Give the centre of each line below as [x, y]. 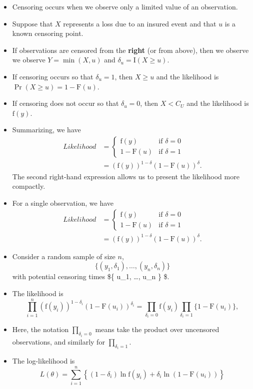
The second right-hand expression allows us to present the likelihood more [126, 176]
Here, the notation [40, 329]
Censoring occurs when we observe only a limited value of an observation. [125, 6]
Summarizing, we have [46, 130]
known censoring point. [48, 33]
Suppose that [32, 23]
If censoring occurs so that [53, 76]
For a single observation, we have [63, 202]
